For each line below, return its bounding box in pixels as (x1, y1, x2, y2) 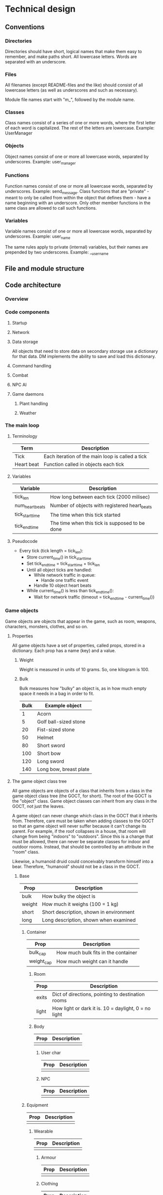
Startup (12, 320, 28, 326)
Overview (5, 296, 29, 303)
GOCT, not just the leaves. (12, 803, 65, 809)
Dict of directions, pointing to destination (52, 991, 145, 998)
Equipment (26, 1102, 49, 1108)
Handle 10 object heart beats (33, 582, 92, 588)
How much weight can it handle (56, 958, 129, 965)
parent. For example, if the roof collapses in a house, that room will (12, 828, 146, 834)
